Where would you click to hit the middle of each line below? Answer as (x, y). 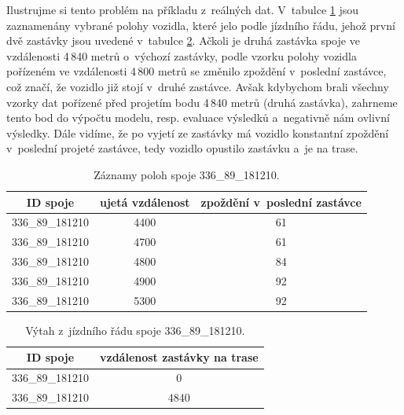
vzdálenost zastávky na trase (179, 357)
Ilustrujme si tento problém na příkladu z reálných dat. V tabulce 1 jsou (183, 9)
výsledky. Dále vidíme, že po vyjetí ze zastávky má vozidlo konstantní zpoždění (198, 132)
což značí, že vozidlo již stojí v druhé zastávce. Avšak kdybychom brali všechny (198, 86)
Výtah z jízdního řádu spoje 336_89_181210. (135, 330)
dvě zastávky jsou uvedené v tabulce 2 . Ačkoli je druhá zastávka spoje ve (183, 40)
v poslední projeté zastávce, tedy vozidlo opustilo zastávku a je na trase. (182, 148)
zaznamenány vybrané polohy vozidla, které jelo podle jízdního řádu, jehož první (201, 25)
